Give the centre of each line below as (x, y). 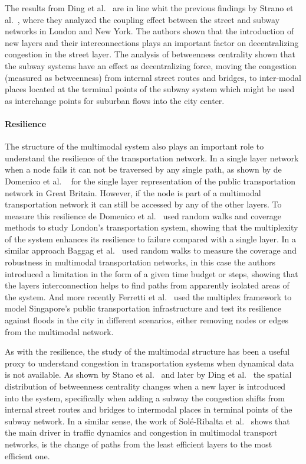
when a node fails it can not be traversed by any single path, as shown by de (143, 169)
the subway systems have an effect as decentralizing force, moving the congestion (151, 65)
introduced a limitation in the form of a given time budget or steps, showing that (152, 273)
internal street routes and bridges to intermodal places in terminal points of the (149, 409)
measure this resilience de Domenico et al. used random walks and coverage (143, 215)
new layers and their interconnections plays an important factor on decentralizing (152, 42)
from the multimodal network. (59, 331)
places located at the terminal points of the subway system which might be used (150, 89)
